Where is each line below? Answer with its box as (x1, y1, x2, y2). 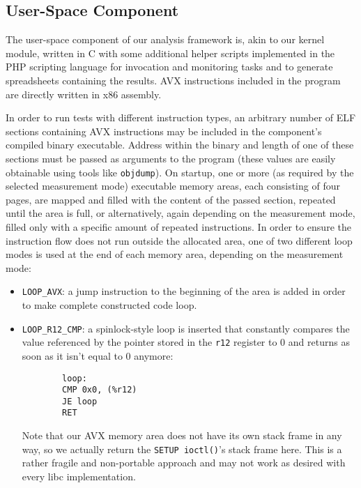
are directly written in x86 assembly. (6, 86, 162, 101)
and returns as (288, 335, 350, 349)
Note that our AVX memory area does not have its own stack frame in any (22, 428, 342, 443)
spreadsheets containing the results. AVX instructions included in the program (6, 73, 341, 87)
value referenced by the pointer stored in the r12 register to (22, 335, 277, 349)
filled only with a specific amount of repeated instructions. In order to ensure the (6, 219, 351, 234)
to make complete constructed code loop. (22, 298, 197, 312)
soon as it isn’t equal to (22, 348, 123, 363)
